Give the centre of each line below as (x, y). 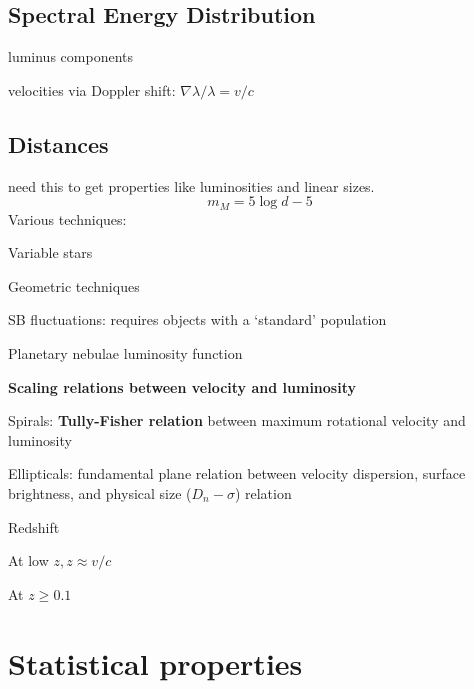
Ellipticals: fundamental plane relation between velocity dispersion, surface (237, 473)
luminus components (70, 56)
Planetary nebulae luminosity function (125, 353)
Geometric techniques (74, 285)
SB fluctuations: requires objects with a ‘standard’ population (197, 319)
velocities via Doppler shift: (92, 89)
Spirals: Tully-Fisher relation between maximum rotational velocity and (237, 420)
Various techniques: (67, 218)
